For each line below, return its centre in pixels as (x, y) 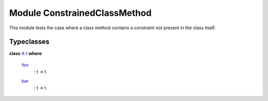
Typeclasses (29, 42)
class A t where (26, 53)
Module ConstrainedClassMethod (80, 13)
